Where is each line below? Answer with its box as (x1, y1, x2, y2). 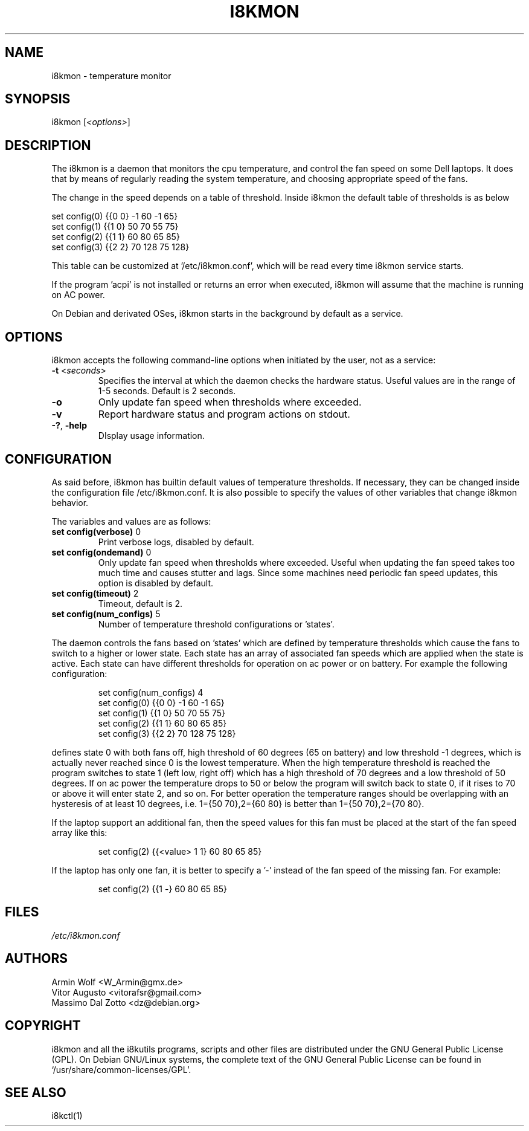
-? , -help (51, 420, 87, 431)
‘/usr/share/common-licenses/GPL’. (51, 1064, 191, 1075)
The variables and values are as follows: (51, 516, 211, 527)
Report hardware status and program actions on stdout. (98, 408, 350, 421)
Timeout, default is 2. (98, 598, 183, 609)
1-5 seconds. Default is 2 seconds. (98, 386, 236, 397)
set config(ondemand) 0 (51, 546, 152, 557)
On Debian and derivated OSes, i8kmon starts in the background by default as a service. (51, 308, 403, 319)
